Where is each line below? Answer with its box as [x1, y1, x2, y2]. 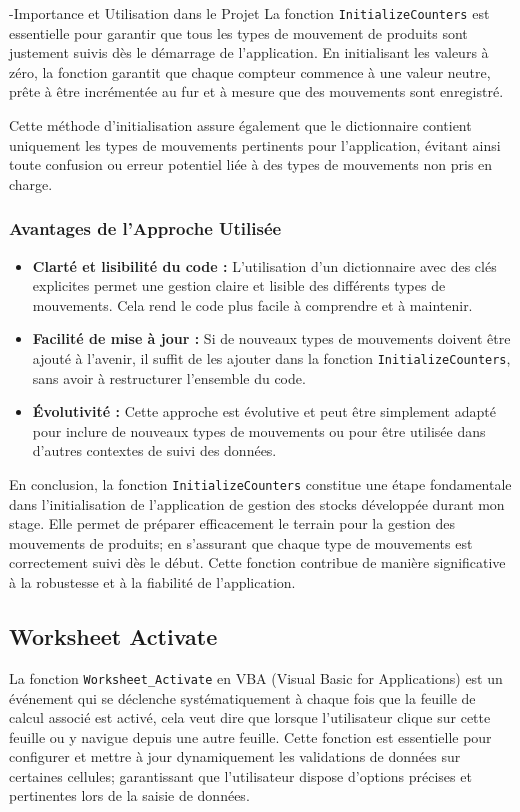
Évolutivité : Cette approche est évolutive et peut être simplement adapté [32, 401, 496, 422]
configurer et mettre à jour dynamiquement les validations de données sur [9, 746, 461, 767]
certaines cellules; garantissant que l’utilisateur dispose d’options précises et [9, 765, 472, 786]
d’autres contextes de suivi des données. [32, 440, 277, 461]
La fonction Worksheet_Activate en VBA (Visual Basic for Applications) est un [9, 667, 503, 688]
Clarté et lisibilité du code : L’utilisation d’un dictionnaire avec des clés [32, 255, 497, 276]
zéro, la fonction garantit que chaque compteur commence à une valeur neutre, [9, 61, 491, 82]
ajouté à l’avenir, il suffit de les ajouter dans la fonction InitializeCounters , [32, 348, 511, 368]
